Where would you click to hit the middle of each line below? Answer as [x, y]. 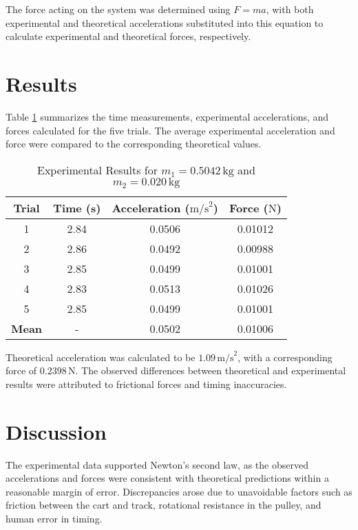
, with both [290, 9]
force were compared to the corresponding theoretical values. [134, 144]
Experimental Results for [97, 170]
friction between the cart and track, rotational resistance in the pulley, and [164, 505]
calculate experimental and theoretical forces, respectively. [128, 36]
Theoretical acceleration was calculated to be [101, 357]
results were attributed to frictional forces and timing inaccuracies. [146, 384]
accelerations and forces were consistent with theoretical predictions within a [167, 478]
